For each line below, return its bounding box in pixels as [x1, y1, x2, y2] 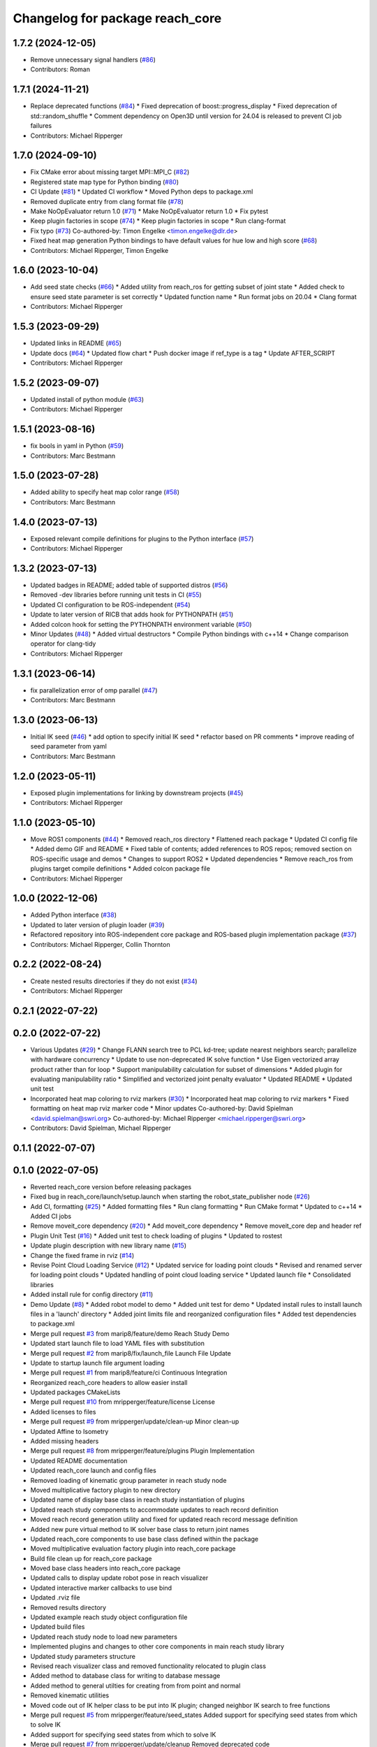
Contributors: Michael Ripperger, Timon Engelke [30, 246, 169, 254]
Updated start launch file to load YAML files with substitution [30, 1339, 205, 1348]
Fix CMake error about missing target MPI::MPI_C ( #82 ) [30, 168, 190, 176]
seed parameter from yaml [30, 742, 108, 751]
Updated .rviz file [30, 1593, 80, 1602]
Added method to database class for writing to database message [30, 1672, 221, 1680]
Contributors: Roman [30, 65, 91, 73]
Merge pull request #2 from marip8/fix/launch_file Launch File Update [30, 1349, 232, 1357]
